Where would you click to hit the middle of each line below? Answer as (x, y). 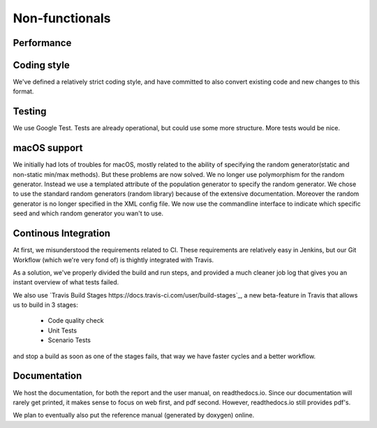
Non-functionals (62, 18)
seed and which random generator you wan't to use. (88, 213)
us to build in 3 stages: (45, 305)
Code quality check (76, 321)
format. (23, 91)
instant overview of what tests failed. (66, 282)
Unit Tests (62, 330)
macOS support (48, 148)
